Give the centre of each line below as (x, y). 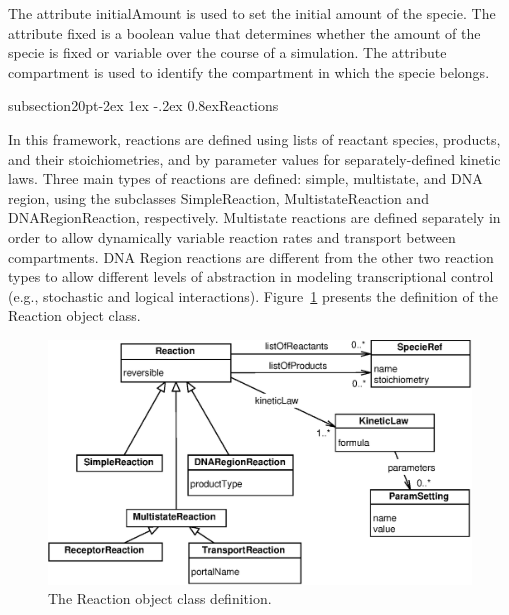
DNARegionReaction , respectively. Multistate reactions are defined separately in (254, 217)
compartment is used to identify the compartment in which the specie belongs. (249, 71)
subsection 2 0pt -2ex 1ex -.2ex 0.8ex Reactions (143, 105)
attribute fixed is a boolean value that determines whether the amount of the (244, 32)
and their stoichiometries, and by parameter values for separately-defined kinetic (254, 158)
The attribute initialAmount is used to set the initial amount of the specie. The (252, 13)
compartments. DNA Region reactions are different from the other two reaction (251, 256)
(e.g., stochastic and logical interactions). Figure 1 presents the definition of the (253, 295)
